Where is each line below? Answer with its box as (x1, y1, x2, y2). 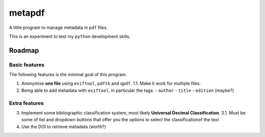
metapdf (9, 7, 45, 18)
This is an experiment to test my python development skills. (9, 33, 131, 39)
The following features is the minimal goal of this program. (9, 72, 127, 78)
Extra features (9, 100, 44, 107)
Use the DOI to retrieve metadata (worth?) (21, 123, 106, 130)
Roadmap (9, 46, 39, 55)
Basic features (9, 61, 45, 68)
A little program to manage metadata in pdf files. (9, 25, 108, 30)
